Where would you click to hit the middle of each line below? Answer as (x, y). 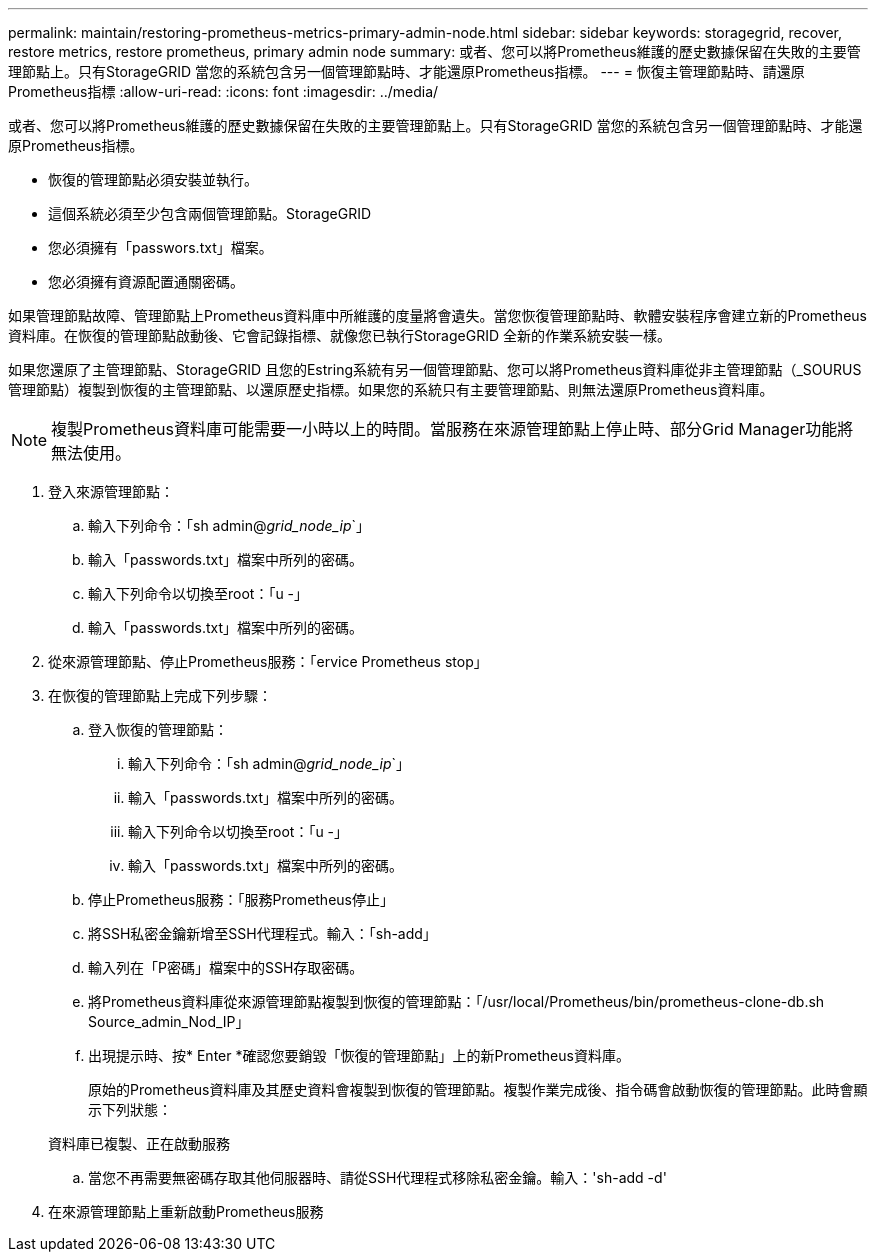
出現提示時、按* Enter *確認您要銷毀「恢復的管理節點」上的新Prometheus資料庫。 (359, 1055)
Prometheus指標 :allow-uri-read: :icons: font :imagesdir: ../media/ (223, 91)
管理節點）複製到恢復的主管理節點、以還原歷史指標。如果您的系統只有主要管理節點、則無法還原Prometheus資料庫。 (391, 389)
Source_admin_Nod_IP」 (169, 1021)
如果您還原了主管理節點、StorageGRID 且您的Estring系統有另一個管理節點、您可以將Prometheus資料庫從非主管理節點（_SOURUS (435, 369)
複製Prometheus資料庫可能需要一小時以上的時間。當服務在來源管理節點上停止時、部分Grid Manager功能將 (452, 429)
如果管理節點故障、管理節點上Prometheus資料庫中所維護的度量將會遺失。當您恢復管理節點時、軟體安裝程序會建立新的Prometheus (437, 315)
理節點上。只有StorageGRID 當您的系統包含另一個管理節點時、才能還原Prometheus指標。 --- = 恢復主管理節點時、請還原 (406, 71)
